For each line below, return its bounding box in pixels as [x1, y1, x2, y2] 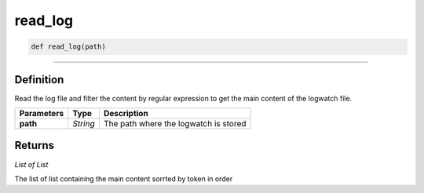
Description [103, 108, 148, 119]
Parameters [19, 108, 64, 119]
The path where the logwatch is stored [103, 118, 247, 129]
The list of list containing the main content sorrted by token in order [14, 173, 233, 184]
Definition [14, 73, 64, 86]
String [72, 118, 95, 129]
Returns [14, 139, 55, 152]
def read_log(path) [31, 42, 106, 51]
